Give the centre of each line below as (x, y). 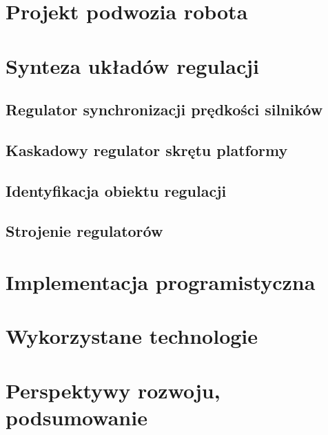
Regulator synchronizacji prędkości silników (164, 109)
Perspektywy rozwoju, (113, 390)
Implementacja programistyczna (161, 282)
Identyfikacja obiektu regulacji (116, 190)
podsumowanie (76, 417)
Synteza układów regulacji (132, 65)
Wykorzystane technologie (132, 336)
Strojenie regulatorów (84, 231)
